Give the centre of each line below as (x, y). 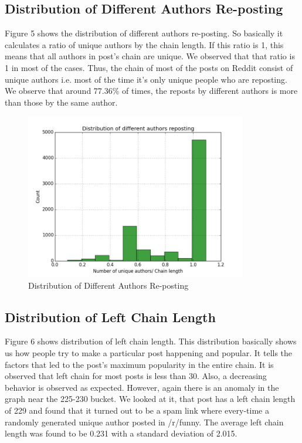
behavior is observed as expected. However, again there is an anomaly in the (142, 387)
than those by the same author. (61, 102)
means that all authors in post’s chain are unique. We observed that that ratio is (150, 56)
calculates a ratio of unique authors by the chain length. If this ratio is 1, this (144, 44)
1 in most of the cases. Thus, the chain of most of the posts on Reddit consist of (149, 67)
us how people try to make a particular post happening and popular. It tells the (149, 352)
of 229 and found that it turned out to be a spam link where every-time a (137, 410)
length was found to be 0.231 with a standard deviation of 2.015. (121, 433)
